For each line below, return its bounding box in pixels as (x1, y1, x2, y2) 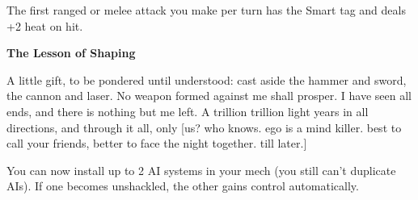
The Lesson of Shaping (6, 44, 136, 61)
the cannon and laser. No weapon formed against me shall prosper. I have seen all (6, 87, 412, 104)
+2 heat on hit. (6, 17, 83, 34)
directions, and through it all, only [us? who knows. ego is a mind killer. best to (6, 119, 402, 135)
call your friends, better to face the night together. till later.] (6, 135, 307, 152)
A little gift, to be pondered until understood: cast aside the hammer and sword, (6, 71, 407, 88)
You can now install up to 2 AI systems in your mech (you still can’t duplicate (6, 161, 396, 178)
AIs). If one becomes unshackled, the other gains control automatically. (6, 177, 359, 194)
